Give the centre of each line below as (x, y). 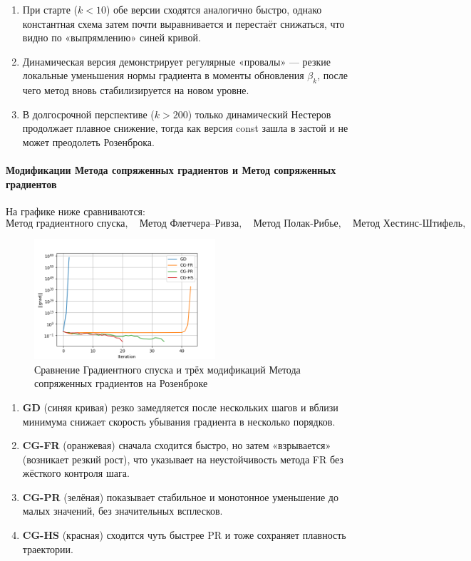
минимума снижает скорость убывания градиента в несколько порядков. (179, 421)
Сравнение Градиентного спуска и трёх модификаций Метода (167, 369)
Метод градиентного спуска (66, 223)
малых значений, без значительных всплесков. (123, 511)
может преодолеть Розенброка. (88, 141)
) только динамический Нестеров (259, 114)
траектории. (48, 549)
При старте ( (50, 9)
